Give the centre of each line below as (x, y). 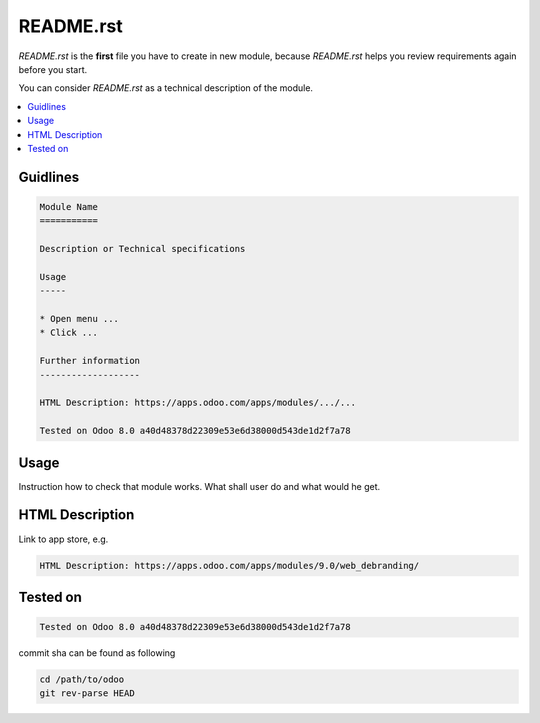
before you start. (53, 69)
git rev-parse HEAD (87, 693)
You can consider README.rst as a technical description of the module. (166, 88)
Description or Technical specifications (142, 249)
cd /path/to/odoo (82, 679)
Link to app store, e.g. (63, 539)
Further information (89, 361)
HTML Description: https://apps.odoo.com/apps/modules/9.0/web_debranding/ (229, 565)
